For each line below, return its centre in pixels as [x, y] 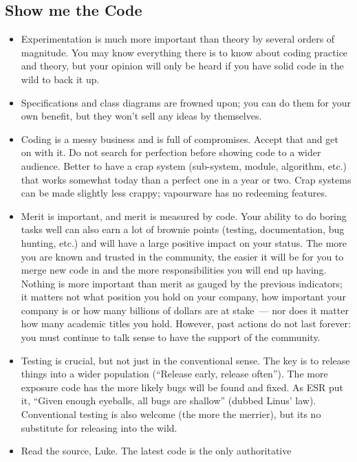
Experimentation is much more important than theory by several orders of [178, 39]
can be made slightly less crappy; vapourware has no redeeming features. [174, 193]
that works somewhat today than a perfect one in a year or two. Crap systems [186, 179]
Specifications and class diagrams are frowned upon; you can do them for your [186, 102]
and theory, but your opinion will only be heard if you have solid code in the [182, 66]
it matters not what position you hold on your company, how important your [183, 297]
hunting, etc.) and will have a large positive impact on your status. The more [184, 242]
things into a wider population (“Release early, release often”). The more [174, 374]
